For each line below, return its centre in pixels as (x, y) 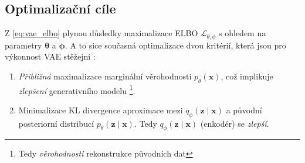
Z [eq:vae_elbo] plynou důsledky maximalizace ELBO (101, 33)
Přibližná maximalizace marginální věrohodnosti (105, 76)
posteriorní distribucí (56, 123)
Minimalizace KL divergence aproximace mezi (101, 110)
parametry (23, 45)
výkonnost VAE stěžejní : (50, 56)
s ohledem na (243, 33)
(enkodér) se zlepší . (235, 123)
